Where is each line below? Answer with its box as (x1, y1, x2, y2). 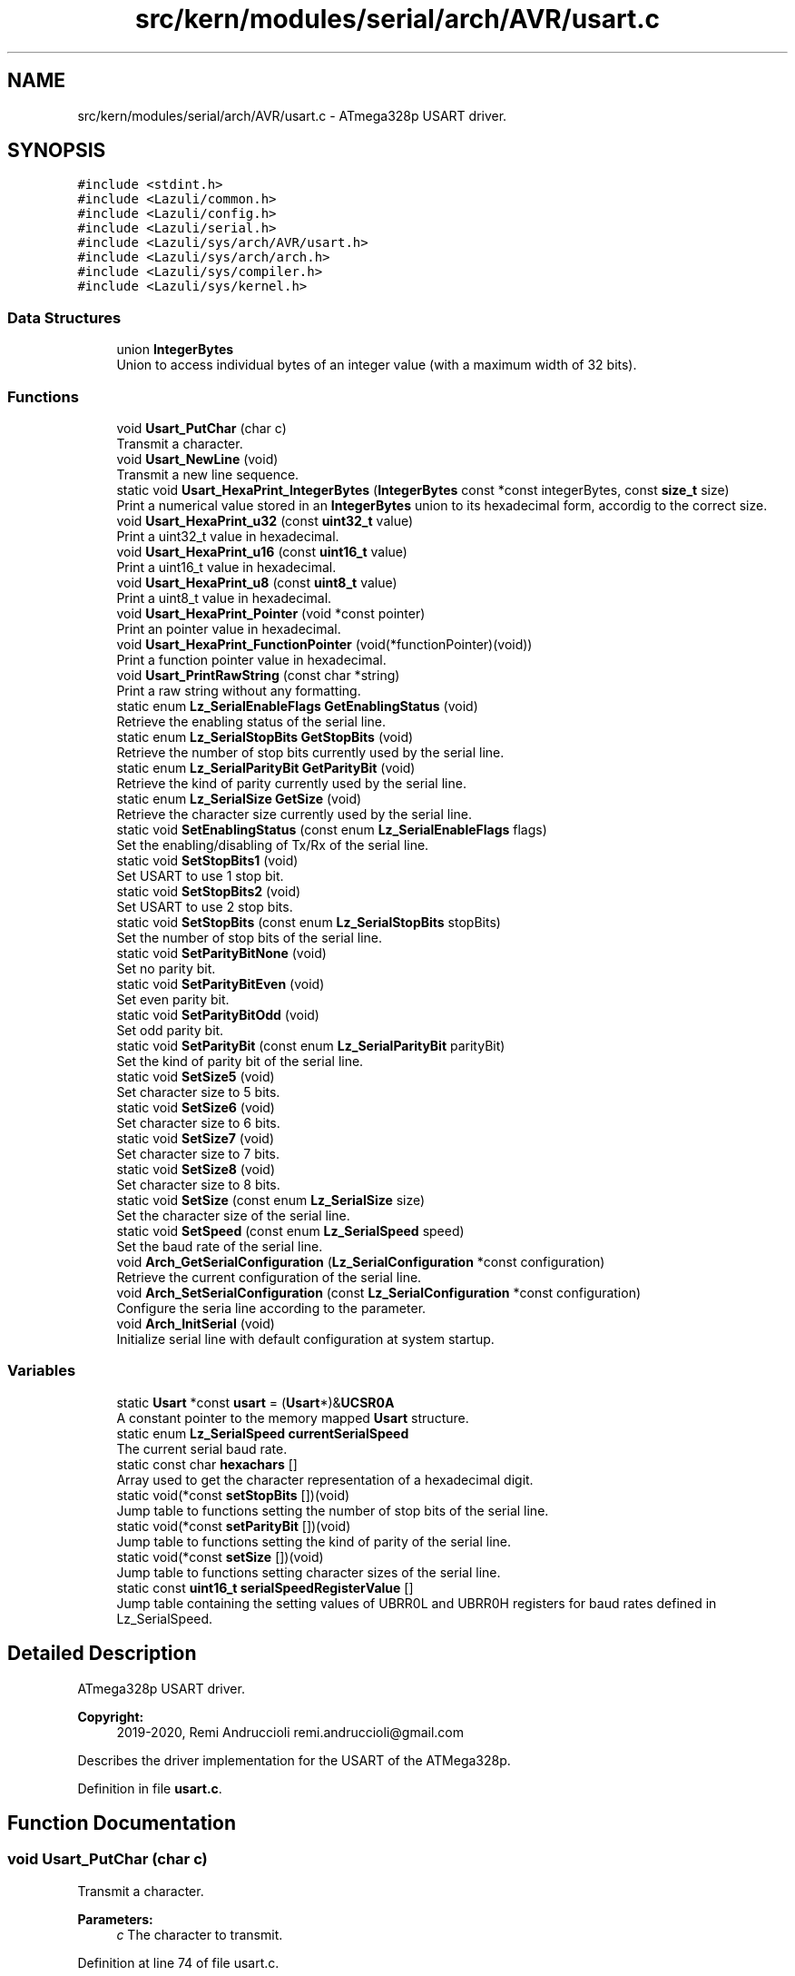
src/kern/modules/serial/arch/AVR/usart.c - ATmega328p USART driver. (77, 107, 507, 123)
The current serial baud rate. (116, 1440, 288, 1457)
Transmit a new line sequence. (116, 466, 299, 482)
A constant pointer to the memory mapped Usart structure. (116, 1409, 469, 1426)
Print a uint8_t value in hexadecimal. (116, 589, 332, 606)
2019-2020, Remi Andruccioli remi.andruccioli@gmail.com (116, 1724, 464, 1740)
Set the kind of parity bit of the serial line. (116, 1052, 364, 1069)
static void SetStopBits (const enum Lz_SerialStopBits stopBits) (116, 914, 501, 930)
